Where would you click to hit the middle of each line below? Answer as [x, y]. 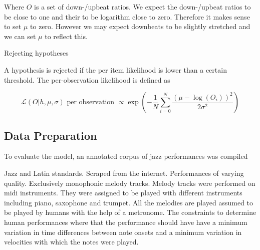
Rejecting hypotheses [36, 53]
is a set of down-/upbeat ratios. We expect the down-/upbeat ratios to [143, 7]
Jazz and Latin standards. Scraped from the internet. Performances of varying [124, 173]
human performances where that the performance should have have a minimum [126, 222]
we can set [20, 36]
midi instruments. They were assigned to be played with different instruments [123, 193]
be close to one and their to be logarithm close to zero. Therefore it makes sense [127, 16]
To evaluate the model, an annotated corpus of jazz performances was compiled [126, 156]
